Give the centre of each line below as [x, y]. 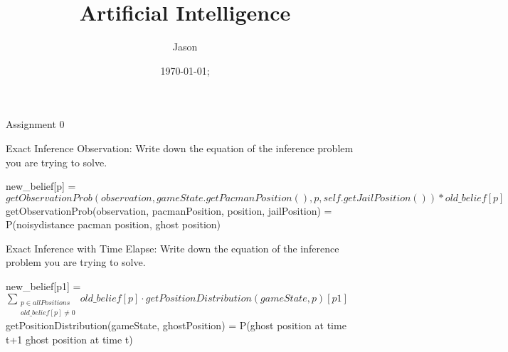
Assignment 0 [35, 124]
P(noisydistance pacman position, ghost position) [113, 224]
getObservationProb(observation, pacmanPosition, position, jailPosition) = [169, 210]
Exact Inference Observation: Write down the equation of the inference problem [180, 148]
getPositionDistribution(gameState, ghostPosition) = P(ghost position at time [176, 325]
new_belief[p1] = [43, 286]
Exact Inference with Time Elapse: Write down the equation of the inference [173, 248]
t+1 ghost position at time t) [69, 339]
